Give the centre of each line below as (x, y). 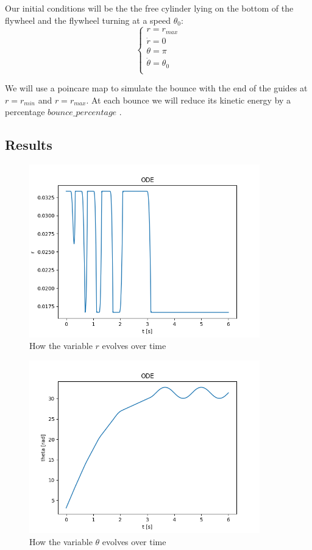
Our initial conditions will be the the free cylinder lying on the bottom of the (149, 8)
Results (29, 145)
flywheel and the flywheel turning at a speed (88, 20)
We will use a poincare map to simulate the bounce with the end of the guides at (156, 88)
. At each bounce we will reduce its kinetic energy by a (189, 100)
